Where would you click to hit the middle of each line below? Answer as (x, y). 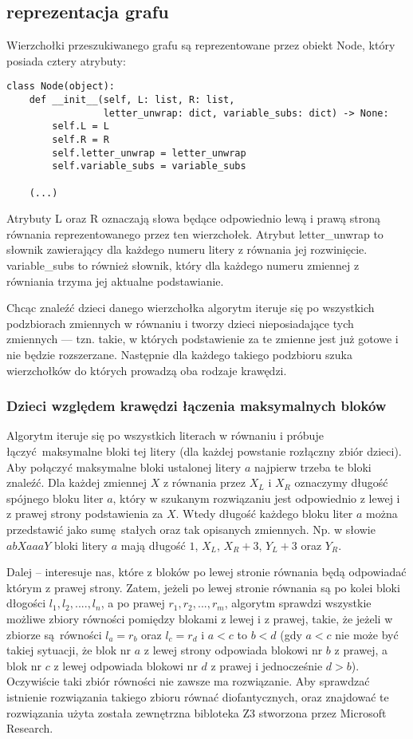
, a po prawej (133, 603)
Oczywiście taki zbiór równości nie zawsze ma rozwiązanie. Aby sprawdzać (188, 681)
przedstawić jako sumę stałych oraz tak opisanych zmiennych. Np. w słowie (191, 530)
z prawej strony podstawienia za (85, 514)
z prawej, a (361, 650)
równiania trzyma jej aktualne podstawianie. (115, 281)
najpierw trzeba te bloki (313, 466)
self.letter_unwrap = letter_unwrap (149, 153)
